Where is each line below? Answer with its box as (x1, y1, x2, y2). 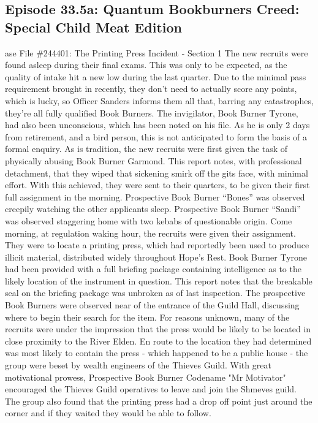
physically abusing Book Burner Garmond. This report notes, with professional (5, 154, 302, 167)
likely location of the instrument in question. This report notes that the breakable (5, 274, 312, 287)
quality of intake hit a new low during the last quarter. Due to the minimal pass (5, 70, 306, 83)
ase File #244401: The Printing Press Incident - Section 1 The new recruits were (5, 46, 308, 59)
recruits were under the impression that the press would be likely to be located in (5, 322, 311, 335)
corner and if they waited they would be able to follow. (5, 406, 211, 419)
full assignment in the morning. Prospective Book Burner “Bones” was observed (5, 190, 305, 203)
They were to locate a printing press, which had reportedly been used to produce (5, 238, 309, 251)
